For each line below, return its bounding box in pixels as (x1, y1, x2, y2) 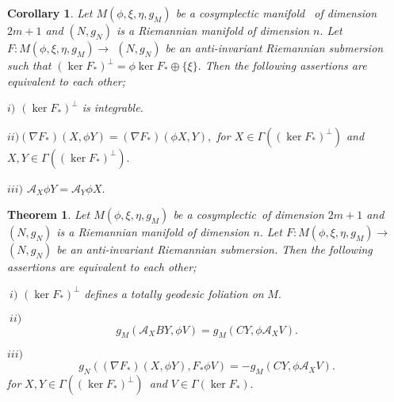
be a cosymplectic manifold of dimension (175, 5, 377, 21)
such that (7, 57, 52, 73)
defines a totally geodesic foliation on (84, 285, 264, 301)
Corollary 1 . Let (7, 5, 93, 21)
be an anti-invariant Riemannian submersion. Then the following (56, 241, 373, 258)
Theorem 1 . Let (7, 206, 90, 223)
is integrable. (82, 99, 143, 116)
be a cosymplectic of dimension (173, 206, 324, 223)
